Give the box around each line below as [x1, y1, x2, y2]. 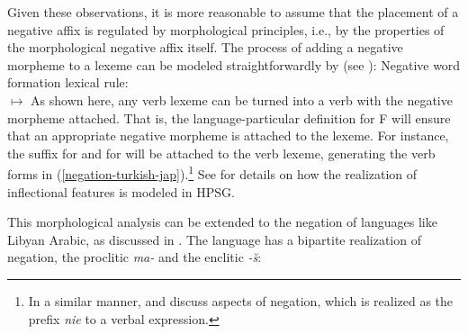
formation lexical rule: [7, 73, 129, 92]
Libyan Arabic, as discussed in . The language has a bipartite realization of [7, 230, 421, 248]
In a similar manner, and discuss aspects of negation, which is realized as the [28, 291, 454, 310]
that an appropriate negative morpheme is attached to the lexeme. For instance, [7, 126, 449, 145]
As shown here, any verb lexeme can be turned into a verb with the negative [31, 90, 453, 109]
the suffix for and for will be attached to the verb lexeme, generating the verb [7, 143, 436, 162]
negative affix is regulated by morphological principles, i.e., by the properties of [7, 20, 445, 39]
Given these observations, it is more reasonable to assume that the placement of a [7, 3, 459, 21]
